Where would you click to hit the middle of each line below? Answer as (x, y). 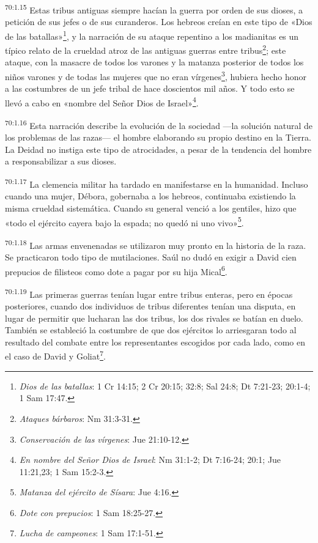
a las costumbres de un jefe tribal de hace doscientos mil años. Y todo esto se (150, 88)
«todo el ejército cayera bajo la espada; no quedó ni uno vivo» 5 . (124, 221)
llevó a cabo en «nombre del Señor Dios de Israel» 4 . (102, 102)
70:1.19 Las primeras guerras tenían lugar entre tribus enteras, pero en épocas (149, 293)
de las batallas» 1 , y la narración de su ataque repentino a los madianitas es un (152, 35)
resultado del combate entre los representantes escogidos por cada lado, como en (155, 342)
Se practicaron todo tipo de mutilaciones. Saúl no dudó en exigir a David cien (151, 257)
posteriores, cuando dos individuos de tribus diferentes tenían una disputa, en (150, 306)
